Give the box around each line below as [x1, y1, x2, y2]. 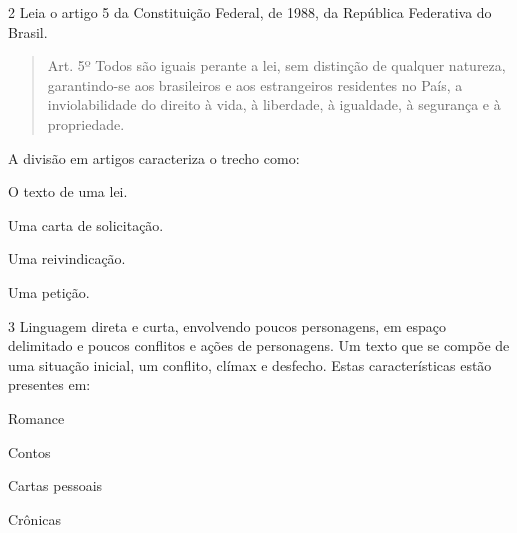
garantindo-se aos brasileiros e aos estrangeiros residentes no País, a [47, 74, 463, 95]
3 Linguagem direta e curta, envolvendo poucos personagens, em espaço [8, 315, 447, 336]
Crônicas [8, 508, 62, 529]
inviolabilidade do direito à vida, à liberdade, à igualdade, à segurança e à [47, 94, 501, 115]
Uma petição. [8, 281, 90, 302]
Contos [8, 441, 51, 462]
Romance [8, 407, 65, 428]
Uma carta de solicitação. [8, 214, 164, 235]
